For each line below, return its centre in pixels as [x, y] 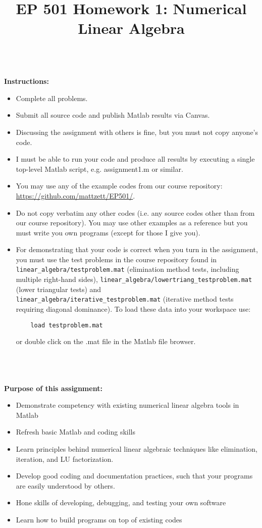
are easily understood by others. [65, 485]
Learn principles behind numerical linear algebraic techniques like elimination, [137, 449]
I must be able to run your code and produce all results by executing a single [135, 159]
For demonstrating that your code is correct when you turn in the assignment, [137, 249]
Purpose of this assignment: [53, 388]
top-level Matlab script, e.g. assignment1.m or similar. [99, 169]
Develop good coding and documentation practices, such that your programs [134, 476]
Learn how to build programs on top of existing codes [99, 519]
